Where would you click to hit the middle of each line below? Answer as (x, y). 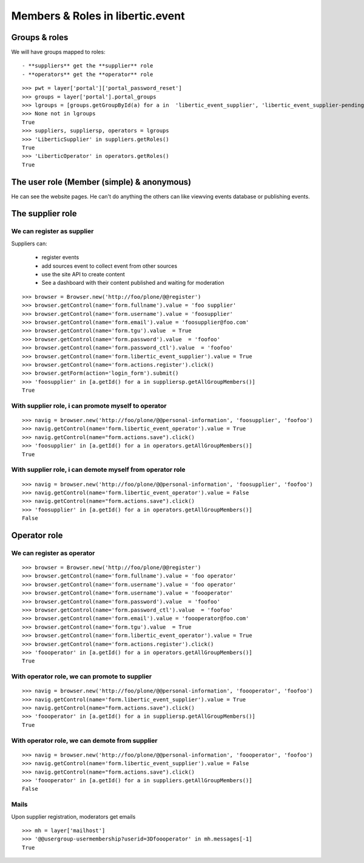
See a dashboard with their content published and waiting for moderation (133, 283)
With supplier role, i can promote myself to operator (89, 406)
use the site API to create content (83, 274)
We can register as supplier (52, 231)
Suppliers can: (29, 244)
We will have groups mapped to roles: (58, 52)
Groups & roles (40, 37)
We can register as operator (53, 553)
